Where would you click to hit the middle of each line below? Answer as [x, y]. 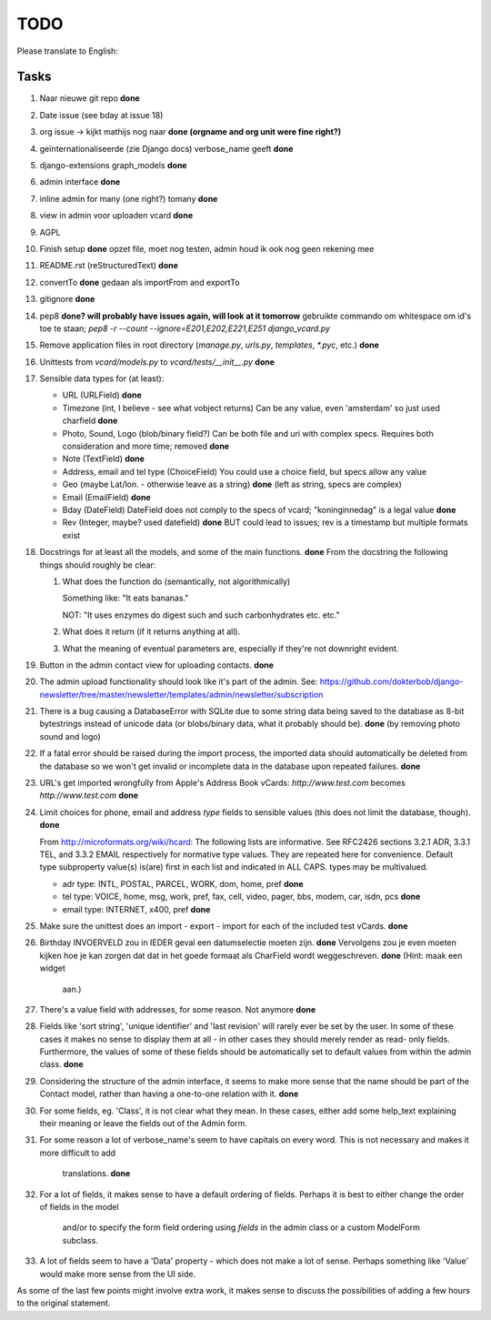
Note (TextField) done [104, 458]
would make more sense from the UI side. [117, 1274]
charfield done [90, 421]
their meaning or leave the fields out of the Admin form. [143, 1124]
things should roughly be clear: [98, 565]
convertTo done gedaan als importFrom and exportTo [140, 282]
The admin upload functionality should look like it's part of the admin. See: [179, 681]
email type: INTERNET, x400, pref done [136, 909]
